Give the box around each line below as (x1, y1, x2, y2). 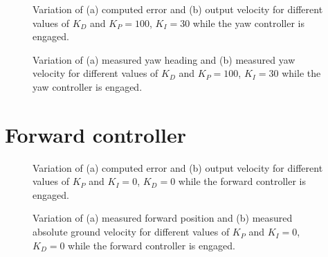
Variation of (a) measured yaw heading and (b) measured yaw (33, 52, 295, 67)
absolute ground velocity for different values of (33, 224, 230, 239)
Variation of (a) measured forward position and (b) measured (33, 211, 293, 225)
